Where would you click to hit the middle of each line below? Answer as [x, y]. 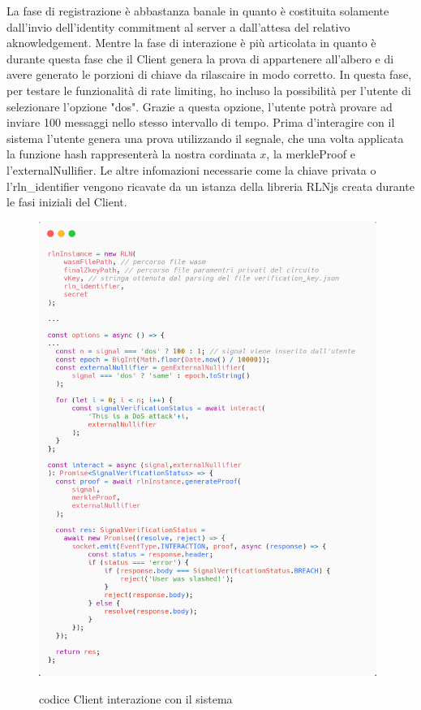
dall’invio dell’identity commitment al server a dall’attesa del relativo [178, 26]
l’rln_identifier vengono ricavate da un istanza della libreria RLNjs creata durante [210, 186]
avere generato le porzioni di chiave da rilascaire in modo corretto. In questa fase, [209, 74]
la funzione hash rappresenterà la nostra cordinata [131, 154]
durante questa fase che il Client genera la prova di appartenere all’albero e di [200, 58]
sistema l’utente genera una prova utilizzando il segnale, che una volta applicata [205, 138]
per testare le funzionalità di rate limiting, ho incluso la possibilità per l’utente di [209, 90]
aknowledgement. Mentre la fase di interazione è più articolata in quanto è [191, 43]
